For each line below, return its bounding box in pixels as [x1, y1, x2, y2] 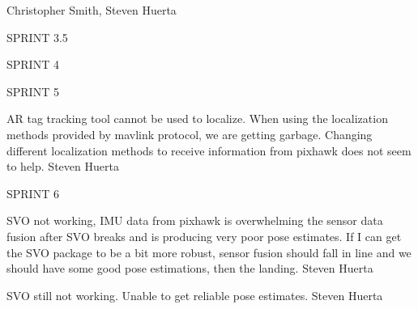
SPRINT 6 [6, 184, 59, 201]
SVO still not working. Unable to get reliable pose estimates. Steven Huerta [6, 286, 383, 303]
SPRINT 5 [6, 83, 59, 99]
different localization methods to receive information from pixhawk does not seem [6, 142, 412, 159]
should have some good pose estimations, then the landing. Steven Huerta [6, 260, 373, 277]
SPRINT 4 [6, 56, 59, 73]
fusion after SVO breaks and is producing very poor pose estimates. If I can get [6, 227, 402, 244]
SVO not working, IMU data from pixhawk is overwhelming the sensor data [6, 212, 383, 229]
